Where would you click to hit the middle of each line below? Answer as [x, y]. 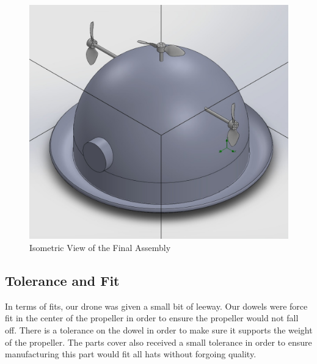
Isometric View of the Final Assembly [100, 248]
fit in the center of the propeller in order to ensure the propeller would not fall [152, 318]
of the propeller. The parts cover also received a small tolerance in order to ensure [158, 342]
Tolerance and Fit [62, 280]
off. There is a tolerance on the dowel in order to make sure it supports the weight [159, 330]
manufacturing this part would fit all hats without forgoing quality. [131, 354]
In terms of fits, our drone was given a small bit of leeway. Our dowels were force [156, 306]
